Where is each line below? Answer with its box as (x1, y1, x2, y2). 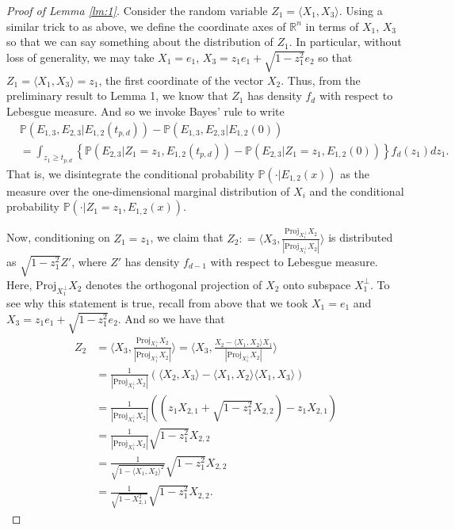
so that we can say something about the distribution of (6, 33, 273, 50)
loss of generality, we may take (6, 48, 155, 65)
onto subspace (282, 276, 351, 292)
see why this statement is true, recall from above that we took (6, 294, 308, 311)
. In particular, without (289, 33, 402, 50)
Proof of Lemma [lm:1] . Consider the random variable (6, 2, 268, 18)
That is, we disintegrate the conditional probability (6, 165, 254, 181)
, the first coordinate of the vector (98, 71, 264, 88)
